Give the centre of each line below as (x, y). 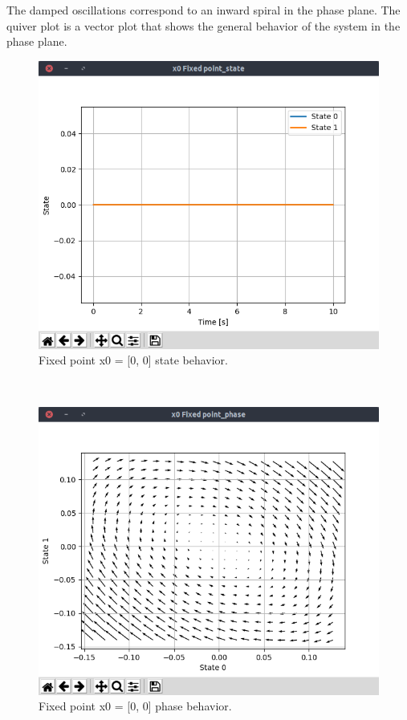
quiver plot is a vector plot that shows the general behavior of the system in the (203, 25)
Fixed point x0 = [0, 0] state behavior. (133, 360)
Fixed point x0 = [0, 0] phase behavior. (135, 706)
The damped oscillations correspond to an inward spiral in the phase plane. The (203, 10)
